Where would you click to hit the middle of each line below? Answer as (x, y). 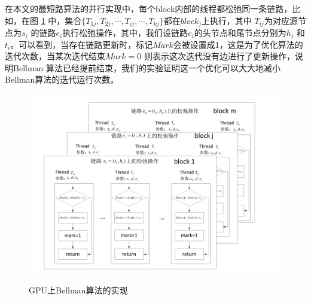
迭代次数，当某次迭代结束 (55, 56)
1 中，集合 (61, 20)
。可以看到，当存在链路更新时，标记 (82, 44)
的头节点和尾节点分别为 (240, 33)
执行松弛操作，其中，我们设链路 (125, 33)
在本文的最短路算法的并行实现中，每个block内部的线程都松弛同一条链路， (149, 8)
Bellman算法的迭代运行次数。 (62, 79)
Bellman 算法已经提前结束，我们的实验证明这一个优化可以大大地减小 (147, 67)
